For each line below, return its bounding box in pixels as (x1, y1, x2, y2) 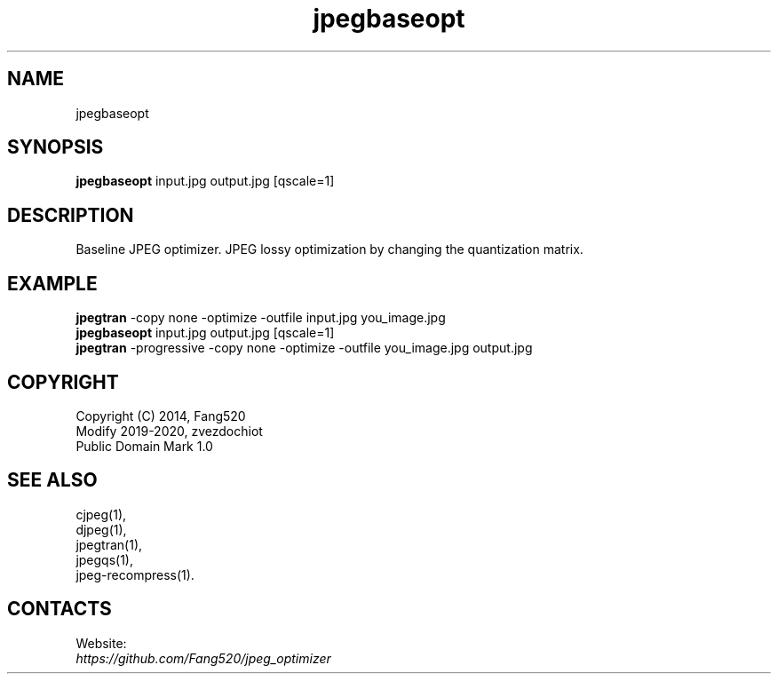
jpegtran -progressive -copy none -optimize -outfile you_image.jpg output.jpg (75, 340, 533, 356)
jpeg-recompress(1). (75, 566, 194, 582)
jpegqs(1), (75, 551, 134, 567)
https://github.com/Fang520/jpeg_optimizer (75, 650, 331, 666)
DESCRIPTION (7, 203, 134, 226)
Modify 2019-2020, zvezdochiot (75, 423, 263, 439)
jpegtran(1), (75, 536, 143, 552)
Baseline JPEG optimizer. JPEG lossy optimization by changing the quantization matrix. (75, 242, 583, 257)
